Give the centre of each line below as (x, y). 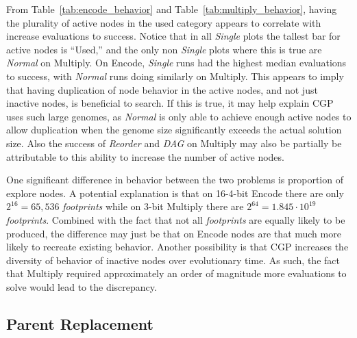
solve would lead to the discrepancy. (82, 286)
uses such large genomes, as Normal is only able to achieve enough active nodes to (179, 116)
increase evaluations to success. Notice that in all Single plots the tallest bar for (173, 36)
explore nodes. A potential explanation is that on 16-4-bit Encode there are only (175, 193)
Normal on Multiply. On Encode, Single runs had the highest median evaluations (176, 63)
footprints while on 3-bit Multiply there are (153, 206)
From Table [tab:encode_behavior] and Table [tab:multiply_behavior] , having (172, 9)
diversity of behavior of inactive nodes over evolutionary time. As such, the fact (173, 260)
